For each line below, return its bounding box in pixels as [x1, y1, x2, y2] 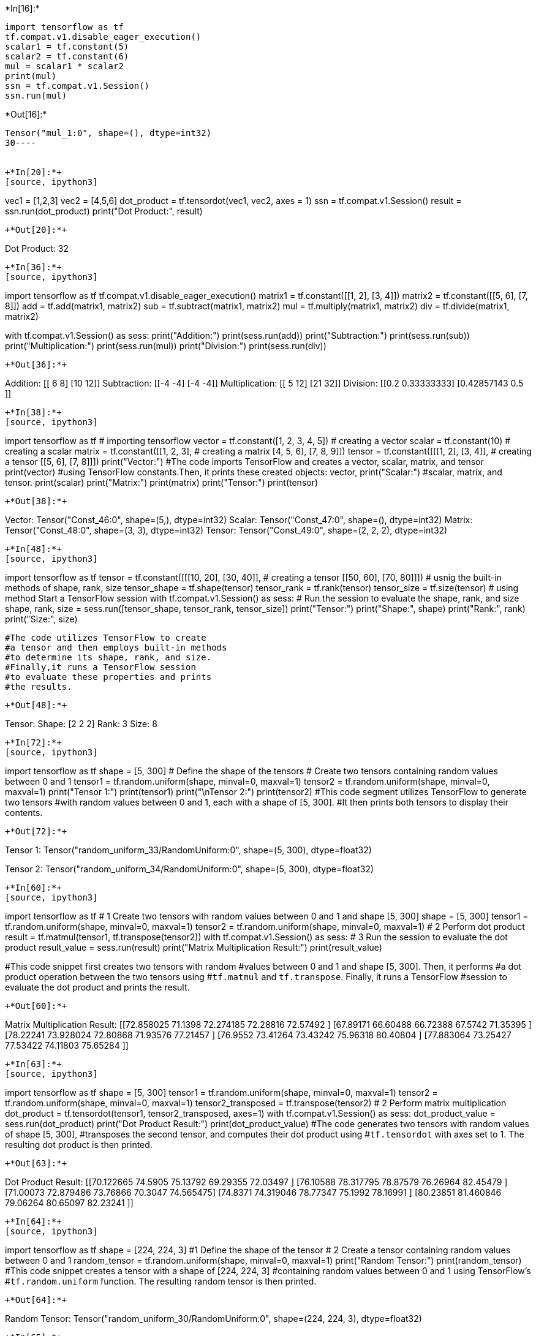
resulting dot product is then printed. [5, 1139, 153, 1150]
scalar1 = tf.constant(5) [5, 42, 129, 51]
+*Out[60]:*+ [5, 1001, 67, 1011]
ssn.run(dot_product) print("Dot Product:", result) [5, 206, 203, 216]
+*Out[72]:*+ [5, 826, 67, 836]
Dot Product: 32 [5, 243, 69, 254]
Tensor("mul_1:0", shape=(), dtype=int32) [5, 128, 212, 138]
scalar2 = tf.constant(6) [5, 51, 129, 61]
